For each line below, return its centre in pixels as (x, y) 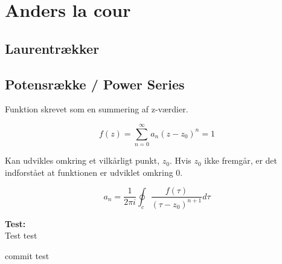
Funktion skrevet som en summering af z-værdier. (97, 109)
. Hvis (180, 160)
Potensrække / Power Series (95, 84)
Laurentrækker (52, 48)
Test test (21, 235)
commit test (27, 255)
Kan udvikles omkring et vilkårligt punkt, (82, 160)
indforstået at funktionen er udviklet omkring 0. (94, 172)
